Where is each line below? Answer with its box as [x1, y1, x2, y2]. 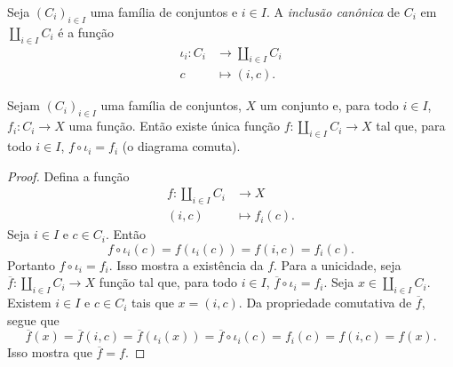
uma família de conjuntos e [90, 3, 238, 20]
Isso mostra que [7, 343, 92, 362]
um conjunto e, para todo [259, 96, 399, 115]
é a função [58, 22, 114, 41]
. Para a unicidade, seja [274, 255, 401, 274]
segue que [7, 310, 60, 329]
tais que [131, 293, 174, 312]
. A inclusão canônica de [266, 3, 401, 20]
